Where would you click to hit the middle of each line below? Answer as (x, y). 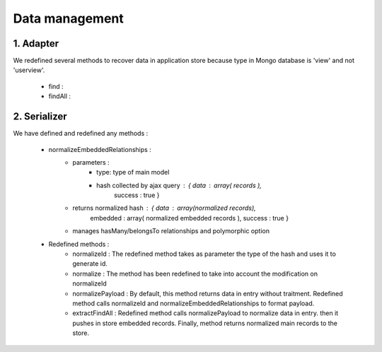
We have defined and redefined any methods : (81, 134)
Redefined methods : (79, 244)
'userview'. (29, 70)
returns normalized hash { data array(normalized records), (164, 208)
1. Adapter (36, 43)
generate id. (90, 264)
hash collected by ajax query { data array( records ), (179, 185)
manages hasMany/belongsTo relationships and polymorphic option (171, 231)
